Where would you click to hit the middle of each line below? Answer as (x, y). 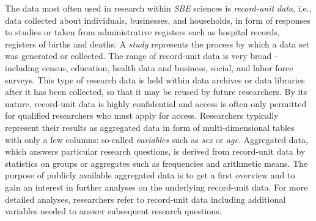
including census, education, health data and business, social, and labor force (149, 67)
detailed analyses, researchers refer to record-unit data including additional (145, 199)
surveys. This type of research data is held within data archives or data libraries (155, 79)
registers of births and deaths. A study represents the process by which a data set (157, 44)
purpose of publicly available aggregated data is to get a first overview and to (150, 175)
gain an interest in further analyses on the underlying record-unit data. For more (156, 187)
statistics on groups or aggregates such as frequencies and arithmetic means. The (156, 163)
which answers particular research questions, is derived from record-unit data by (155, 151)
